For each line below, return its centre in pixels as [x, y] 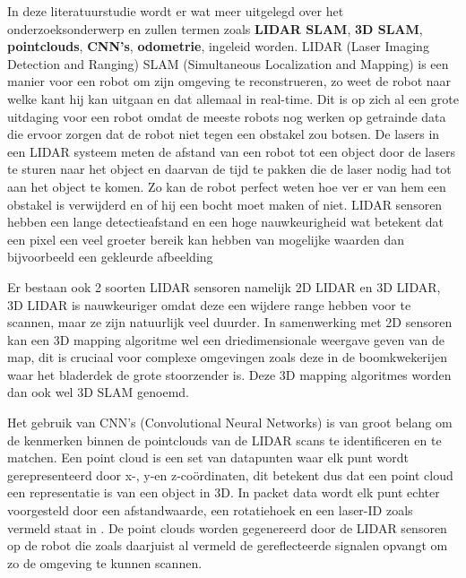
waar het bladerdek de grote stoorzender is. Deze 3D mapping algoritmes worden [229, 374]
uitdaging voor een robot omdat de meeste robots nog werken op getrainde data [227, 116]
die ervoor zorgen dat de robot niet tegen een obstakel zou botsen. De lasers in [224, 134]
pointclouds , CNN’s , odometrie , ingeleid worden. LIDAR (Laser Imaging [218, 46]
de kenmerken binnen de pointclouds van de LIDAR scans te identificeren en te [224, 440]
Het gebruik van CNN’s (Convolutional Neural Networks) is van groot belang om [230, 423]
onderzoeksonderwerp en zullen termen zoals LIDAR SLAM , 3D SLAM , [215, 28]
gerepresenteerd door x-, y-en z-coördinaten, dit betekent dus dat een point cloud [230, 474]
